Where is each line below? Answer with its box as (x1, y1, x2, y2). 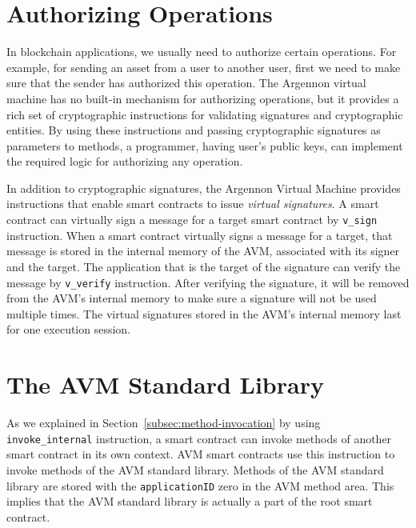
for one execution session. (6, 321, 131, 338)
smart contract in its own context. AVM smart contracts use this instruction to (6, 446, 395, 462)
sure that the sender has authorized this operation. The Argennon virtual (6, 74, 366, 91)
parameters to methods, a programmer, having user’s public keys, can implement (6, 137, 403, 154)
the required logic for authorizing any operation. (6, 153, 243, 170)
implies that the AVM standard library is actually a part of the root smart (6, 493, 373, 510)
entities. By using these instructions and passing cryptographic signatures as (6, 122, 381, 138)
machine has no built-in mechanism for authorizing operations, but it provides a (6, 90, 399, 106)
